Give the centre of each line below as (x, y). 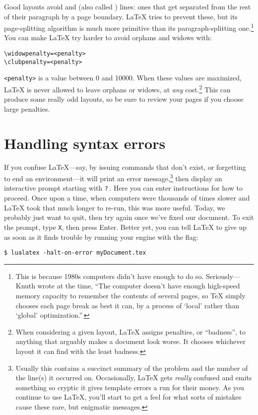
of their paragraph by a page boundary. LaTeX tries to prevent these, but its (121, 16)
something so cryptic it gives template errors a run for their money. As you (130, 387)
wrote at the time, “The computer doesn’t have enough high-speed (139, 286)
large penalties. (27, 108)
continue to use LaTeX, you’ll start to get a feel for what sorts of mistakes (129, 397)
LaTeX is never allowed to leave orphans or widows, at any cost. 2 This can (117, 89)
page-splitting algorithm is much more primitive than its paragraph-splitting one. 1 (129, 27)
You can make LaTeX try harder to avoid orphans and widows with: (108, 37)
